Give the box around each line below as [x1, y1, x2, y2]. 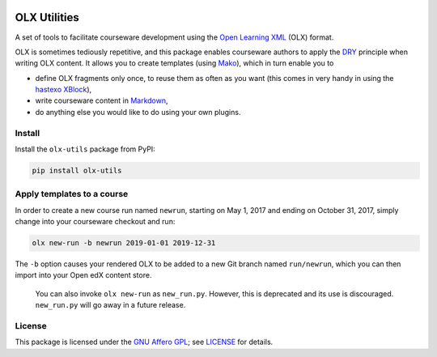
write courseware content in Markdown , [35, 96, 169, 105]
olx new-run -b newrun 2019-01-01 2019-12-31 [32, 239, 216, 248]
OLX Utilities [15, 11, 80, 24]
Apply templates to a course [15, 189, 129, 200]
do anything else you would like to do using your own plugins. [35, 107, 241, 117]
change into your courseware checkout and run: [15, 217, 176, 227]
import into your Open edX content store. [15, 270, 152, 280]
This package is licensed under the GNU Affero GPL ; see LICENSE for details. [15, 337, 274, 347]
